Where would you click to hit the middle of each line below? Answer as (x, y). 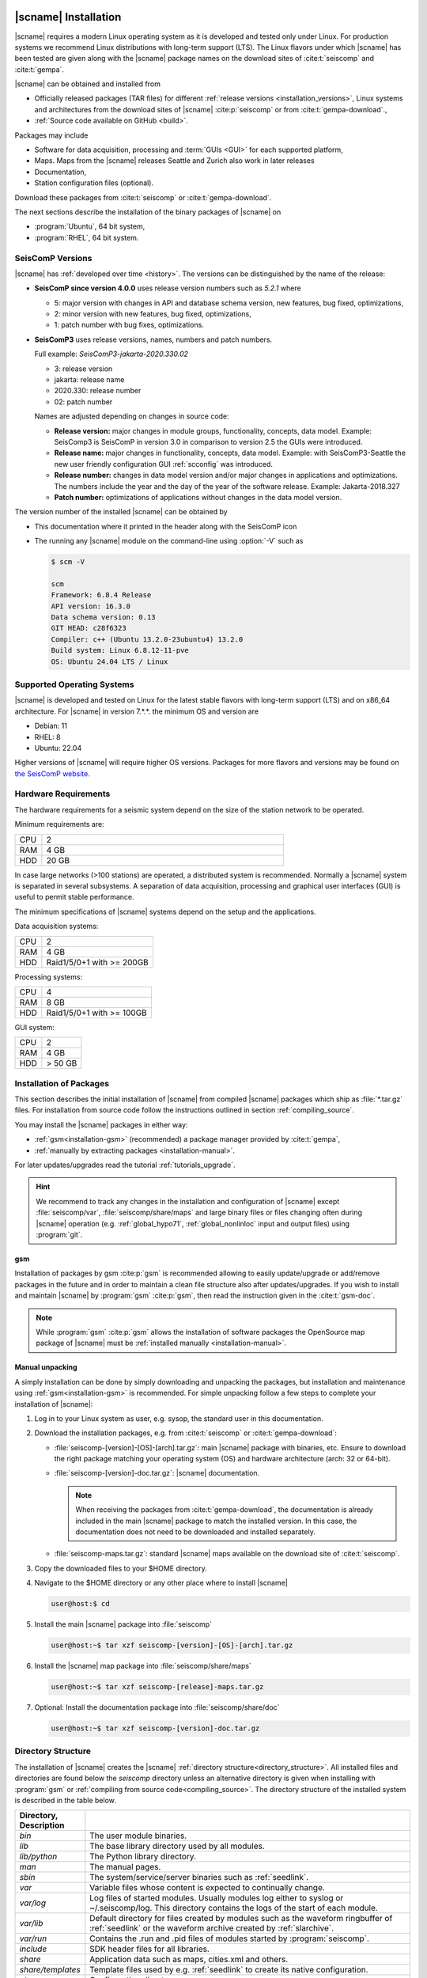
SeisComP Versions (53, 258)
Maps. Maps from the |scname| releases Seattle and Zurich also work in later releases (175, 161)
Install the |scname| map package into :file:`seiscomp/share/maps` (143, 1666)
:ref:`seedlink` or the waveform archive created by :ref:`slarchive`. (212, 1928)
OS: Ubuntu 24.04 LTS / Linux (110, 661)
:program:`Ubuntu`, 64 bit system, (90, 226)
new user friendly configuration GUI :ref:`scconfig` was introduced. (163, 464)
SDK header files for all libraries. (149, 1949)
